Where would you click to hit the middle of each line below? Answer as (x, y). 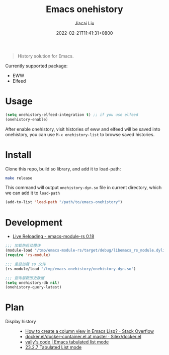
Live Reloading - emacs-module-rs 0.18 (53, 236)
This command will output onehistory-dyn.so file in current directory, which (83, 188)
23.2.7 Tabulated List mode (53, 347)
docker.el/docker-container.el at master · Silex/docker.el (83, 337)
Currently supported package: (36, 66)
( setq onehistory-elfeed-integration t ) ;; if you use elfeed (72, 114)
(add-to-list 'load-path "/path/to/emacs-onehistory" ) (64, 202)
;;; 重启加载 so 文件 (26, 264)
